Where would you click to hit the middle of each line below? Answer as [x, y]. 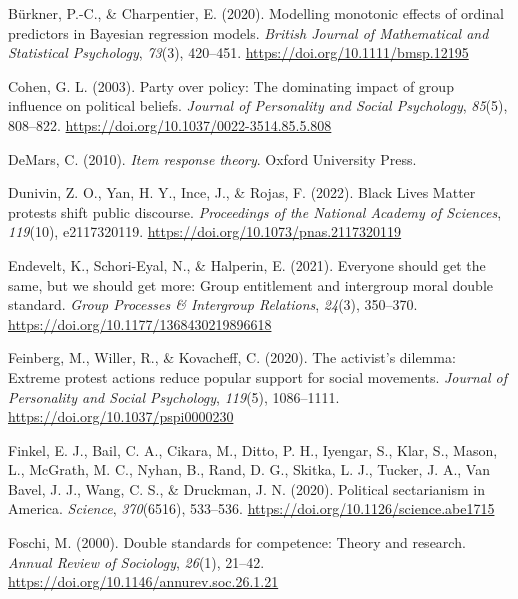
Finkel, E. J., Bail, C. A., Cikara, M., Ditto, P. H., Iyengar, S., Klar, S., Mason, [253, 449]
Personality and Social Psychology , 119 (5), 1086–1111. [174, 396]
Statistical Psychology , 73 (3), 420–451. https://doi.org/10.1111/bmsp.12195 [238, 52]
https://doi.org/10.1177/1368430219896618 [140, 323]
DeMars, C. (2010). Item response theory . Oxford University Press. [212, 158]
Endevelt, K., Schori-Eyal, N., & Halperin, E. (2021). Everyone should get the [247, 264]
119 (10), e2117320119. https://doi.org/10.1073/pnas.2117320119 [205, 231]
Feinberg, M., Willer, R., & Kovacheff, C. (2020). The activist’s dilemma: [232, 357]
